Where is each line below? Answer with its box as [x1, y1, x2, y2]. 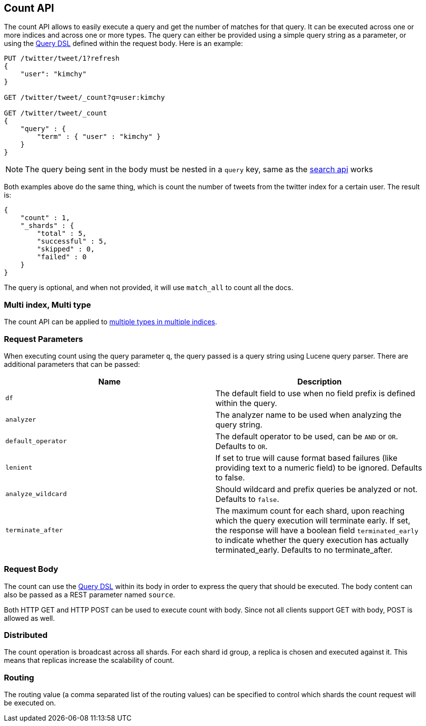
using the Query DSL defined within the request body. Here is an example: [4, 39, 243, 48]
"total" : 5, [37, 229, 87, 238]
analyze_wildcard [5, 490, 67, 498]
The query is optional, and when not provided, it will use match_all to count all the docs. [4, 283, 293, 292]
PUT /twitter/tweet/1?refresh [4, 54, 120, 63]
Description [297, 376, 342, 386]
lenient [5, 464, 32, 472]
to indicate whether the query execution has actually [215, 535, 409, 545]
